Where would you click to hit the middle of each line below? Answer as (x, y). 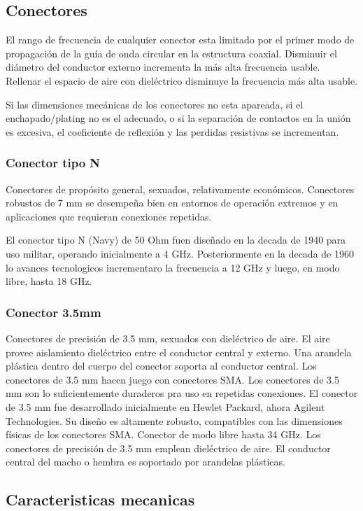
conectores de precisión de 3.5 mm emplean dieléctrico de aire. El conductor (168, 448)
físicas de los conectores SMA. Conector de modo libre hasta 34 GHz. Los (163, 434)
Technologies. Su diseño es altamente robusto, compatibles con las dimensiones (174, 420)
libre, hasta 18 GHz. (49, 281)
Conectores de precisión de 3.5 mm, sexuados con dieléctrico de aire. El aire (168, 338)
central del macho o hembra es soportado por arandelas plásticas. (145, 462)
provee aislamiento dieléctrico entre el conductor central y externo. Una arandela (179, 352)
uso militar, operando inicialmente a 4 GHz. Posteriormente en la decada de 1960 (180, 253)
